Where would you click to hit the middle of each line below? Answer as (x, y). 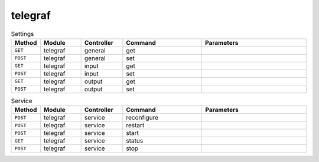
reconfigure (142, 118)
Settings (22, 34)
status (135, 141)
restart (135, 125)
